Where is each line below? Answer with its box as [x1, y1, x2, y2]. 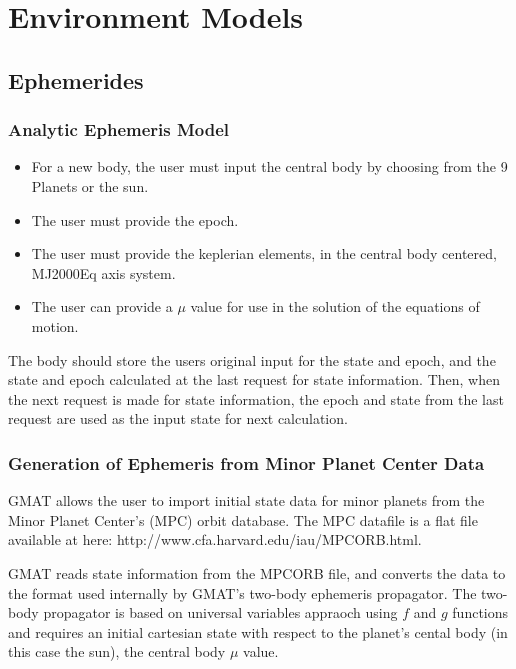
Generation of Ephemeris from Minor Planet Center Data [8, 450, 485, 475]
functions [452, 602, 509, 623]
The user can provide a [31, 296, 173, 317]
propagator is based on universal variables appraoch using [43, 602, 398, 623]
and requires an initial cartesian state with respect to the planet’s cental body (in [8, 621, 508, 642]
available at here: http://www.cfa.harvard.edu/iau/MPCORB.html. [8, 529, 422, 550]
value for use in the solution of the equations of [190, 296, 480, 317]
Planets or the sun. [31, 175, 149, 196]
